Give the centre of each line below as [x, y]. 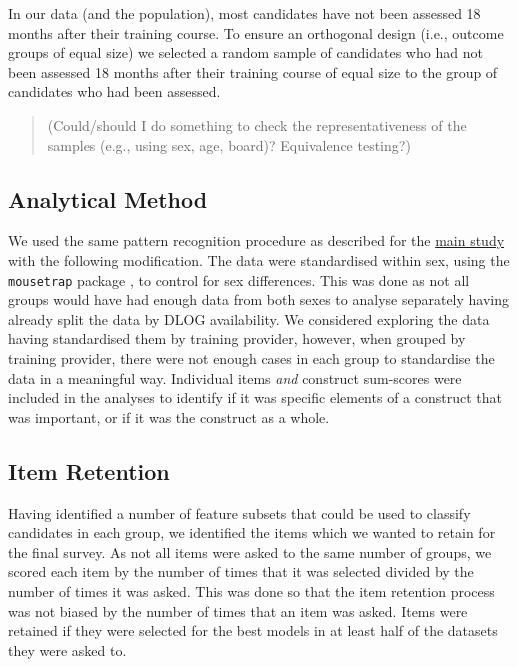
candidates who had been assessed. [114, 91]
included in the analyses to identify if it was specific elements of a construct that [255, 397]
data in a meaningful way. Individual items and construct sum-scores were [235, 377]
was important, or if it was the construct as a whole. [169, 416]
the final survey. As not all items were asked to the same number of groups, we [250, 551]
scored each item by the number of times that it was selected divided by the [241, 571]
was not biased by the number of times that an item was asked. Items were [238, 610]
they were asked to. [67, 649]
